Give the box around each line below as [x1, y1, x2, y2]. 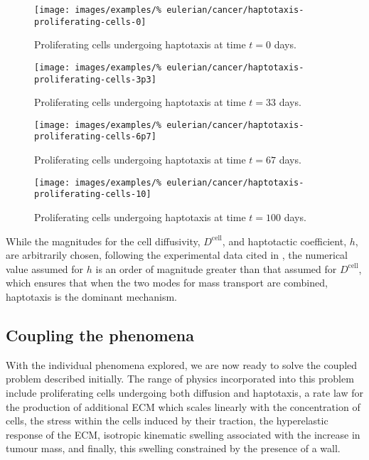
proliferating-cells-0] [34, 16, 146, 27]
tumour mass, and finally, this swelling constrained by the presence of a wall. [6, 441, 341, 456]
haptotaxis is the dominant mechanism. [6, 289, 177, 304]
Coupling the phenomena [6, 323, 194, 346]
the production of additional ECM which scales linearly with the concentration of [6, 399, 360, 414]
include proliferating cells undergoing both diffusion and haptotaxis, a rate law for [6, 385, 363, 400]
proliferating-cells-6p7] [34, 132, 156, 142]
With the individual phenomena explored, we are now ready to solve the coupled [6, 357, 358, 372]
